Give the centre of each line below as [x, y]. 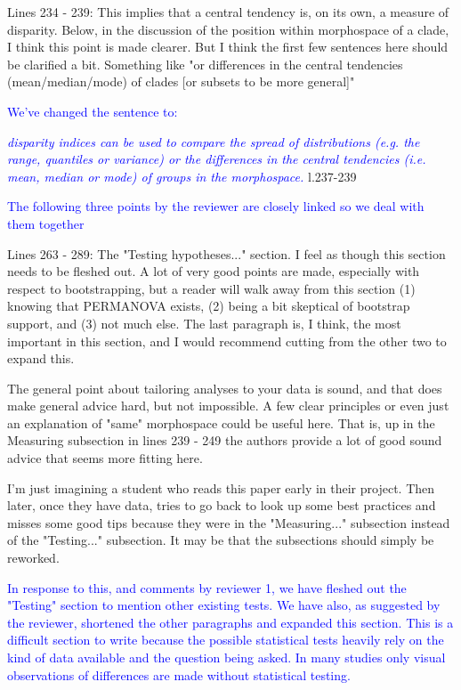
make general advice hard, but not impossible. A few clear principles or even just [228, 406]
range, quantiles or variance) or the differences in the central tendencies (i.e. [217, 159]
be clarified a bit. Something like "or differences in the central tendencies [205, 64]
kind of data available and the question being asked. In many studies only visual [226, 657]
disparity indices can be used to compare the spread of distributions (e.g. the [214, 141]
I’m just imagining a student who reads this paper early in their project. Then [221, 487]
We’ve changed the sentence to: [93, 111]
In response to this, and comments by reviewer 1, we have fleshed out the [207, 587]
